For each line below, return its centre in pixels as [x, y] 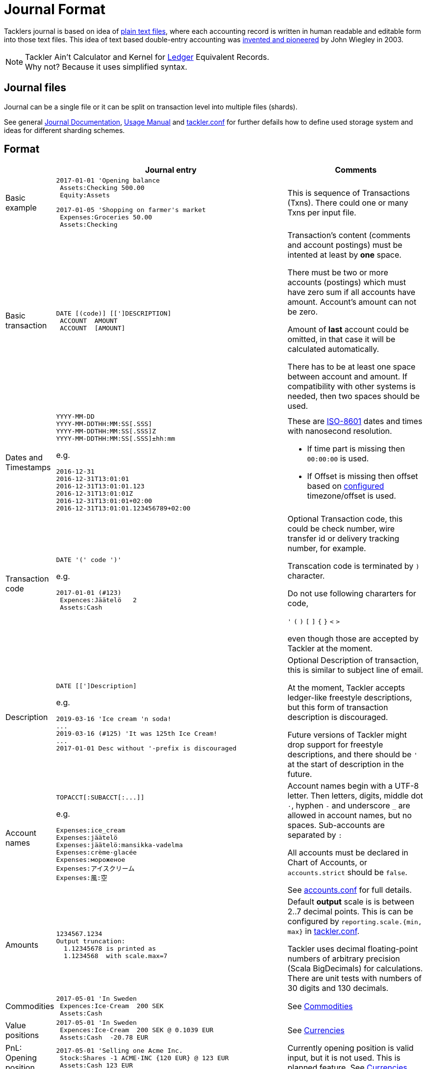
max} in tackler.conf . [324, 931]
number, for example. [327, 548]
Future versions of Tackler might [347, 735]
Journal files [35, 88]
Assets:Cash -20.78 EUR [104, 1038]
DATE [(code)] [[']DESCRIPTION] [114, 313]
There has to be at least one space [352, 367]
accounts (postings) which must [347, 282]
